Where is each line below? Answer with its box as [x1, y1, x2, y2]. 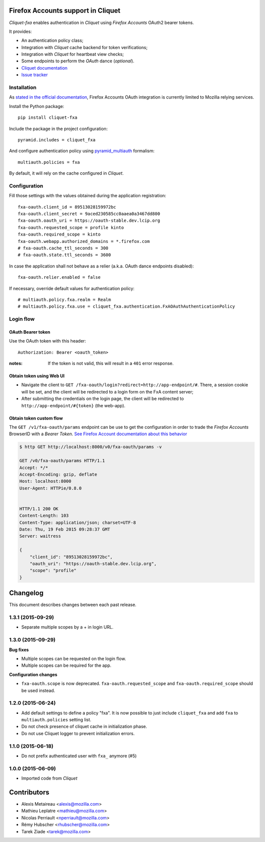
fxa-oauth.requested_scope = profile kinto [18, 225, 124, 230]
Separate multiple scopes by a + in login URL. [21, 624, 114, 630]
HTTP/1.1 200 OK [19, 506, 59, 511]
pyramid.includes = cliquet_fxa [18, 137, 96, 142]
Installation [9, 84, 37, 91]
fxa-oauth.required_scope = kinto [18, 232, 101, 237]
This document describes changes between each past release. [9, 602, 137, 608]
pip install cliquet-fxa [18, 115, 78, 120]
